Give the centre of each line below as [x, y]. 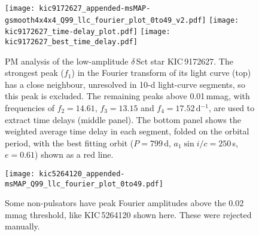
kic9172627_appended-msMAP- [95, 8]
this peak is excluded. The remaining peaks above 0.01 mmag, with [127, 96]
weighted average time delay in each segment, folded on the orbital [127, 131]
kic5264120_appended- [82, 174]
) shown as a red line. [74, 154]
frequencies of [30, 108]
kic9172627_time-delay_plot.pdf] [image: [88, 32]
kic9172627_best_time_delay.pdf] [71, 42]
